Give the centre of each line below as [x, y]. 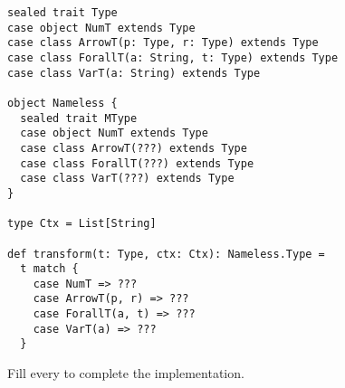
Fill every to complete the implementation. [126, 373]
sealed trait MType [79, 118]
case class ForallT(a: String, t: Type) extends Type [173, 57]
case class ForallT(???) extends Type [137, 163]
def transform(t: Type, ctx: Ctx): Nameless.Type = [166, 254]
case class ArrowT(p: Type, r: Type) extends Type [163, 43]
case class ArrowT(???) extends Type [134, 148]
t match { [49, 269]
